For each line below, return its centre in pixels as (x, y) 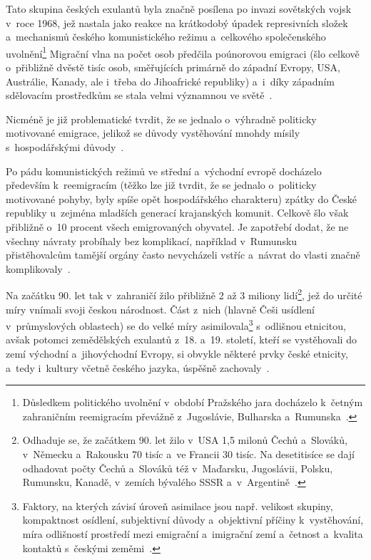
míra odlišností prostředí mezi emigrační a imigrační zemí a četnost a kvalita (193, 533)
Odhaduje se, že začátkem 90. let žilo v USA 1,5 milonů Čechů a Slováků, (185, 440)
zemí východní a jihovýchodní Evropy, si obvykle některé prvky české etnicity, (177, 354)
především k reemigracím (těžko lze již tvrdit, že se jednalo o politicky (161, 185)
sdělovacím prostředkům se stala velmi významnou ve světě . (139, 95)
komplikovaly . (38, 268)
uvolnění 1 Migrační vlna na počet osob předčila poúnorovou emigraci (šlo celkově (183, 52)
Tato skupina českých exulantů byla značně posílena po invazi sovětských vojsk (179, 9)
